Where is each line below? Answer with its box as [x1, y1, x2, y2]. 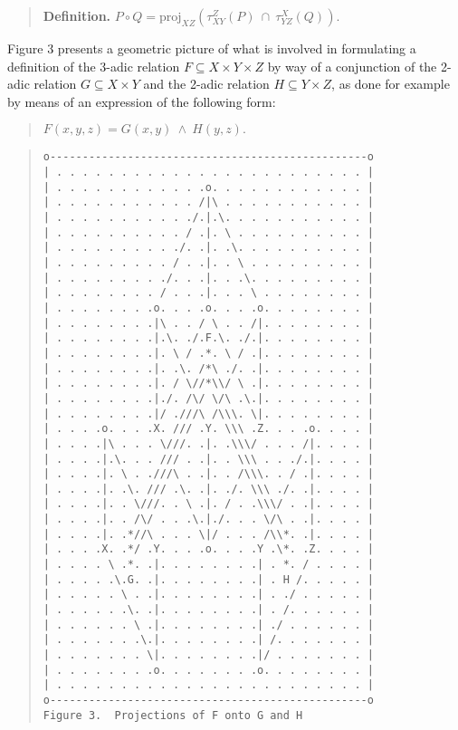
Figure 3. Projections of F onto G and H [43, 708, 303, 722]
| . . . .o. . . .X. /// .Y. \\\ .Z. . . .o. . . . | [43, 422, 374, 436]
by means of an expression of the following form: [7, 91, 276, 110]
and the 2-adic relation [143, 74, 270, 93]
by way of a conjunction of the [267, 56, 437, 75]
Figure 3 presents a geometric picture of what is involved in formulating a [7, 39, 416, 57]
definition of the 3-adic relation [7, 56, 180, 75]
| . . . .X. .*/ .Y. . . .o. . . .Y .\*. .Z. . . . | [43, 543, 374, 556]
